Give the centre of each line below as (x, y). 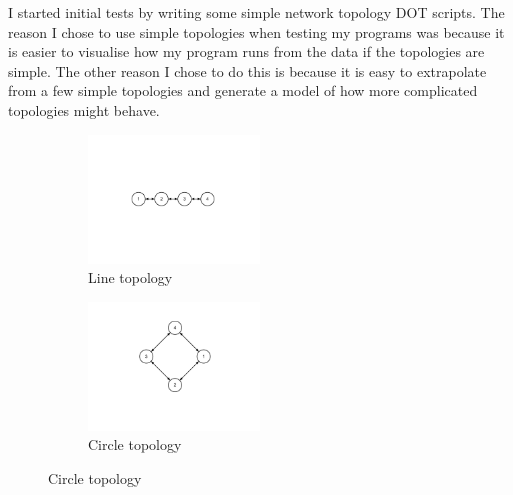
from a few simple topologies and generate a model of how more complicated (243, 90)
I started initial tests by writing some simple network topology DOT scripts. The (256, 12)
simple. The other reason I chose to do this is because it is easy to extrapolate (247, 70)
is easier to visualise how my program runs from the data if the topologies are (246, 51)
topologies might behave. (84, 109)
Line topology (130, 277)
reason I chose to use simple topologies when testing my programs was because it (256, 31)
